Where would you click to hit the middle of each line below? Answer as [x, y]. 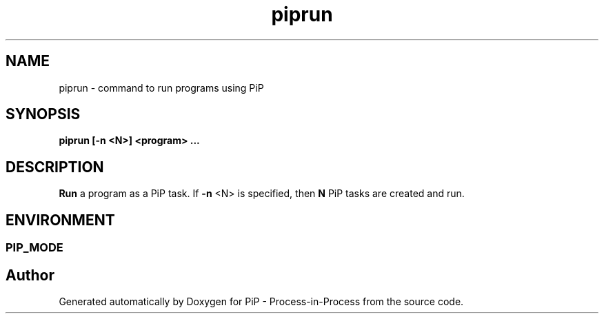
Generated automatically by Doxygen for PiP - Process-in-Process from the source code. [261, 301]
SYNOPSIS [43, 114]
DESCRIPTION [55, 167]
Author [30, 275]
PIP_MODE [34, 248]
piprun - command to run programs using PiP [161, 88]
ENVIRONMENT [60, 220]
